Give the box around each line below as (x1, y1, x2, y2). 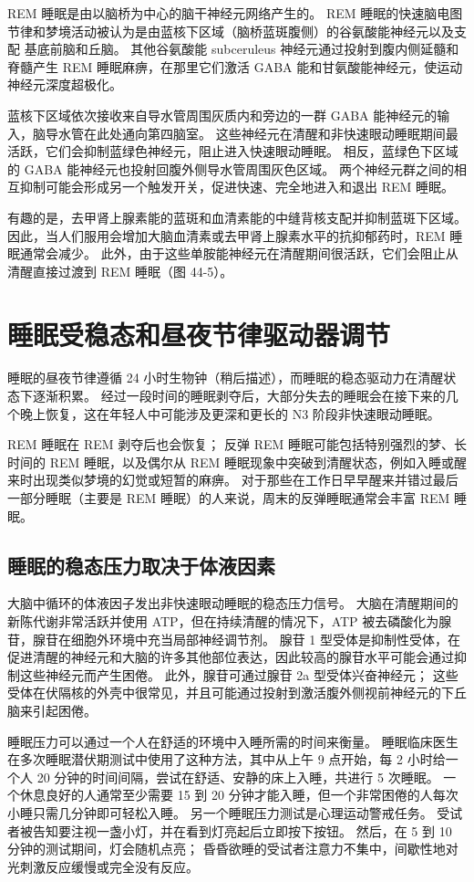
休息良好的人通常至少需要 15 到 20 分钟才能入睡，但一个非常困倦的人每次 (19, 785, 459, 804)
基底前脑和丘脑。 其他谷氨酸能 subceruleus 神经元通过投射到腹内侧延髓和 (24, 39, 459, 58)
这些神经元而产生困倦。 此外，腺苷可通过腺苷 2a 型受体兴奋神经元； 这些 (19, 665, 459, 684)
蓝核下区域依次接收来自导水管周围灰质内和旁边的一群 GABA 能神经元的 (7, 105, 438, 124)
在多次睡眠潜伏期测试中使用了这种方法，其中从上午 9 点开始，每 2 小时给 (7, 750, 446, 769)
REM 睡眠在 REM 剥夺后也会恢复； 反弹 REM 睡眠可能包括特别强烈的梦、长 (7, 435, 467, 454)
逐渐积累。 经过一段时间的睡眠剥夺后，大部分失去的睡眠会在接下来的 (32, 386, 446, 405)
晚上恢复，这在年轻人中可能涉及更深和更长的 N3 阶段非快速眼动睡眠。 (19, 404, 440, 423)
